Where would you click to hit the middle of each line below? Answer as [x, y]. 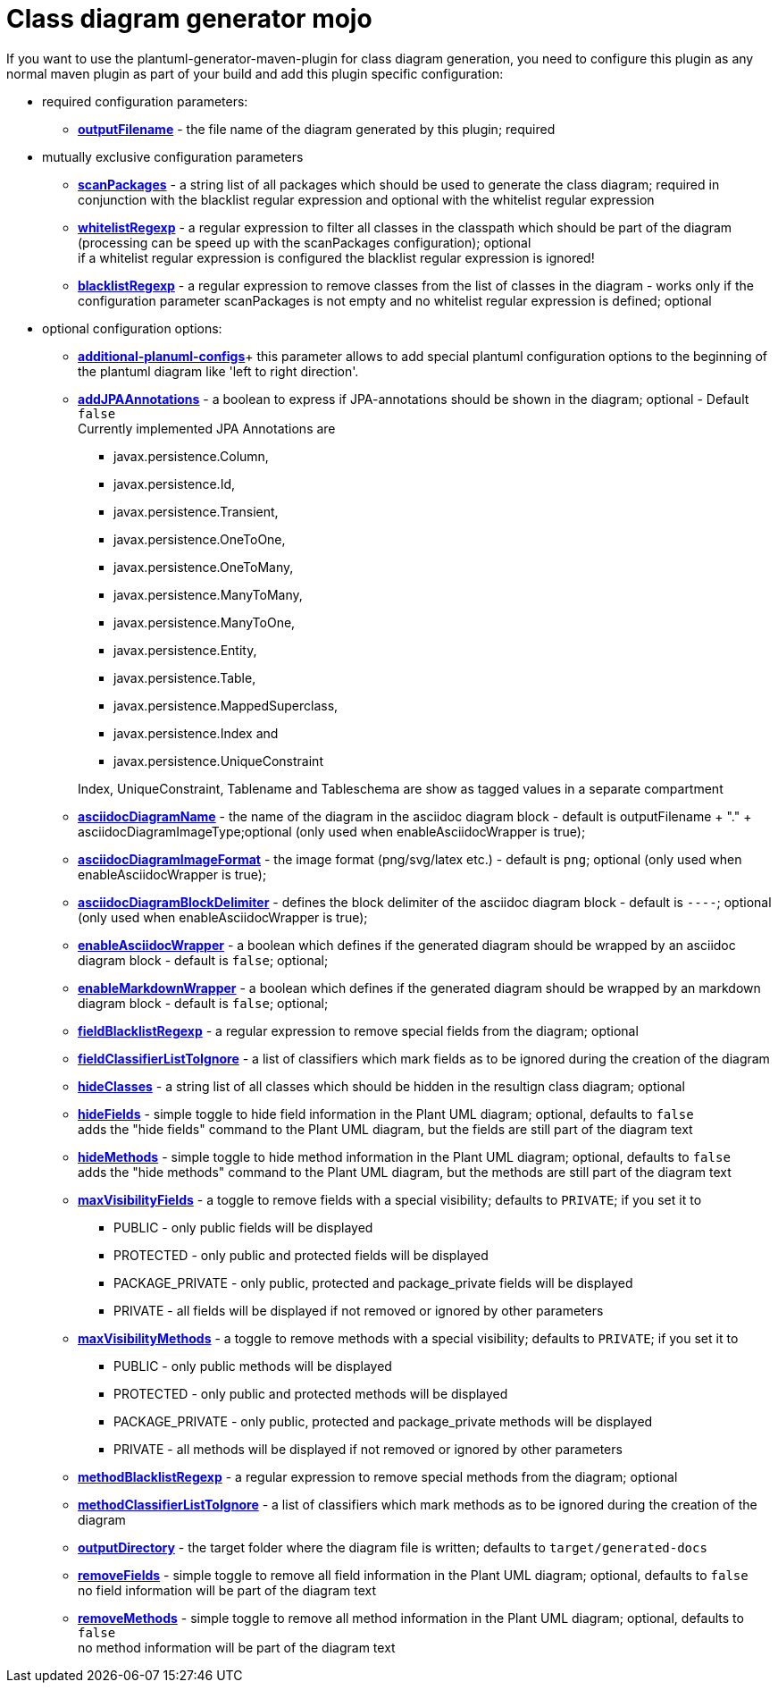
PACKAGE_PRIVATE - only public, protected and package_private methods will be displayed [383, 1421]
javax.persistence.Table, [185, 677]
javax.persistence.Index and [196, 733]
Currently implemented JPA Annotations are [207, 428]
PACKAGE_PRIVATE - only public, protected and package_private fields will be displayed [373, 1282]
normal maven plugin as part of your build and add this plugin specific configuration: [255, 73]
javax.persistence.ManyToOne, [205, 622]
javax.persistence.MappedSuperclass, [226, 705]
